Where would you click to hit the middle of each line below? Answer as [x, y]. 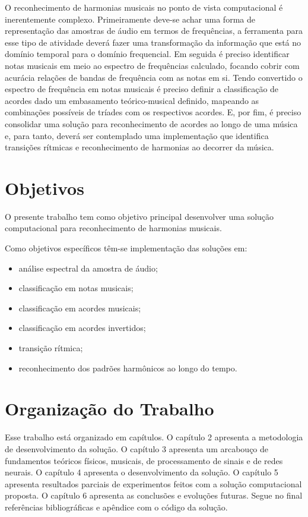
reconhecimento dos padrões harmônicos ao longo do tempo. [128, 368]
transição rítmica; [51, 348]
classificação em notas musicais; [76, 288]
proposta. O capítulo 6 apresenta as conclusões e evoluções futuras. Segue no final [154, 495]
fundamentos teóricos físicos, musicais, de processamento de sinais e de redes [144, 460]
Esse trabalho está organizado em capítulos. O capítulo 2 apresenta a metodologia [154, 437]
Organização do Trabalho [109, 409]
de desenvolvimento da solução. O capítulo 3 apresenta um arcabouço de [137, 448]
